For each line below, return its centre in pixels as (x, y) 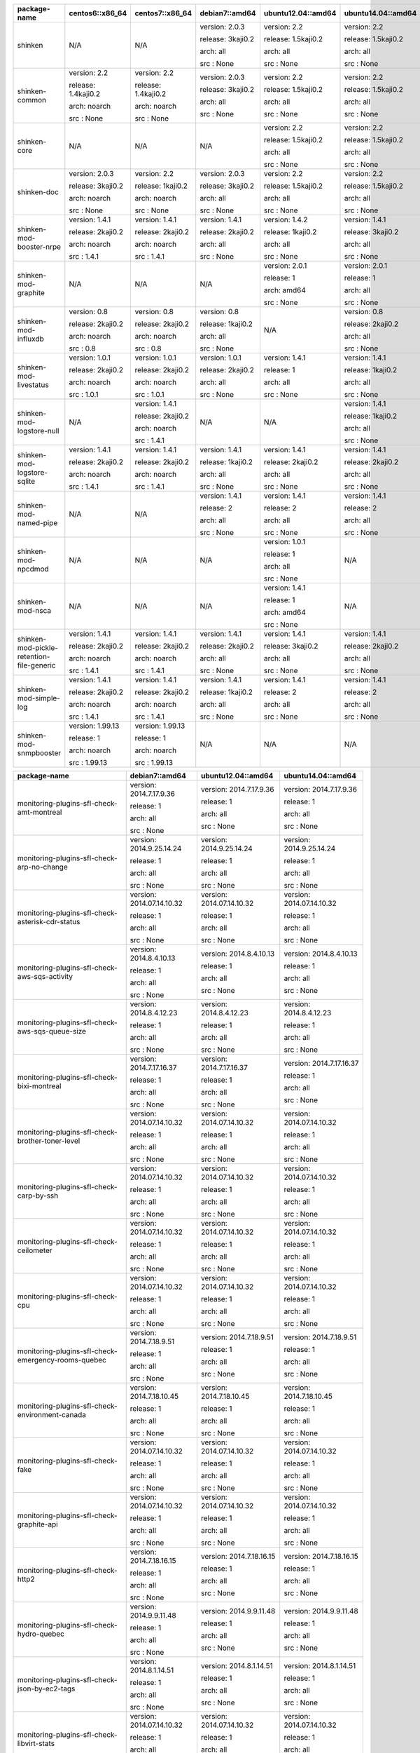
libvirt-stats (36, 1744)
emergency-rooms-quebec (62, 1360)
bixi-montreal (39, 1086)
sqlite (26, 481)
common (32, 100)
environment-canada (52, 1415)
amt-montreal (40, 812)
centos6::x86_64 (98, 13)
